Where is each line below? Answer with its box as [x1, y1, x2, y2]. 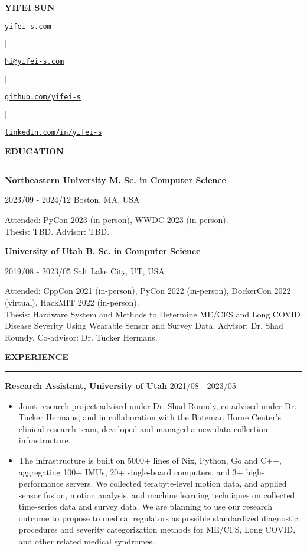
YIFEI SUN [5, 1, 55, 13]
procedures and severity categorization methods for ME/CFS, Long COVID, [18, 523, 296, 536]
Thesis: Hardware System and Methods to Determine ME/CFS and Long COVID [5, 307, 301, 320]
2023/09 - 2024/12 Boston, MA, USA [5, 193, 140, 206]
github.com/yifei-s [5, 92, 81, 101]
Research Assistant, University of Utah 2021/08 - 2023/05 [5, 379, 236, 391]
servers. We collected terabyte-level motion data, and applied [66, 477, 287, 490]
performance [18, 477, 64, 490]
